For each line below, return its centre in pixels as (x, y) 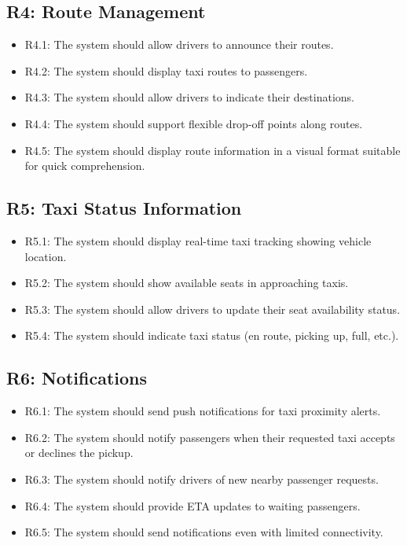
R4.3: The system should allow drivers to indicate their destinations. (190, 97)
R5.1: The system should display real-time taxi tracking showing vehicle (198, 240)
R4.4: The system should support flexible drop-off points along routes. (194, 123)
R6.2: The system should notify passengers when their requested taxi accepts (210, 437)
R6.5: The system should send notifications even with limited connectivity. (204, 532)
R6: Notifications (77, 378)
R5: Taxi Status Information (124, 208)
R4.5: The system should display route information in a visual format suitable (213, 150)
